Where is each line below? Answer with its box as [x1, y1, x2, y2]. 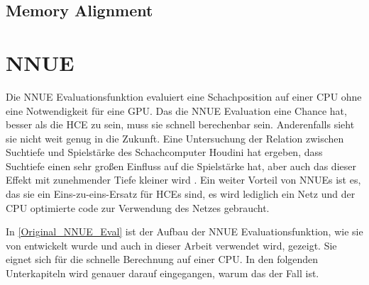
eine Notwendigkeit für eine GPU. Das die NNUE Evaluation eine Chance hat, [6, 103, 347, 118]
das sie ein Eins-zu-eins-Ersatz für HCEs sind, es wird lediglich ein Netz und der [6, 186, 356, 201]
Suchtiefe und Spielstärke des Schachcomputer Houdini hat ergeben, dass [6, 145, 323, 160]
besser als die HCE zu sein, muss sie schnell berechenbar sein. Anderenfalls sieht [6, 117, 355, 132]
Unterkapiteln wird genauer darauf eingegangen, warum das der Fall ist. [6, 266, 319, 281]
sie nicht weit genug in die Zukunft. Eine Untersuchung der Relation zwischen [6, 130, 344, 145]
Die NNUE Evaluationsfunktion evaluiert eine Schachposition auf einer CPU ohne [6, 89, 362, 104]
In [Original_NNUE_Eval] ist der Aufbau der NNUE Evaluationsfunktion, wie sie [6, 224, 363, 239]
